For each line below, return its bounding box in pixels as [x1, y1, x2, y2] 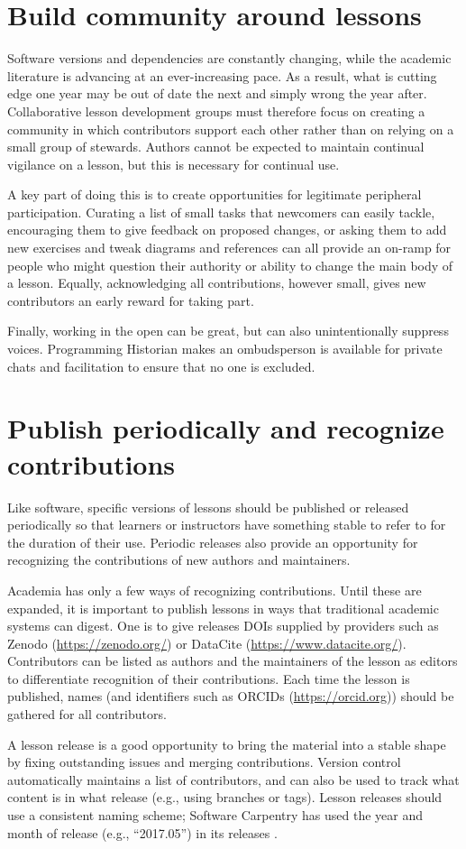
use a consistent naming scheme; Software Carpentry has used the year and [7, 806, 424, 825]
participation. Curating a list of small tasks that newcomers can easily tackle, [7, 202, 435, 221]
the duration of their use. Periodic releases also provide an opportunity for [7, 532, 418, 551]
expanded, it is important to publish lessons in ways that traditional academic [7, 598, 439, 617]
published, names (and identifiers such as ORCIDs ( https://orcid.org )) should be [7, 687, 454, 706]
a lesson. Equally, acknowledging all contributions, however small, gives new [7, 273, 426, 292]
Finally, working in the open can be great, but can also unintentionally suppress [7, 321, 449, 340]
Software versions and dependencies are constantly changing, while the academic [7, 49, 452, 68]
